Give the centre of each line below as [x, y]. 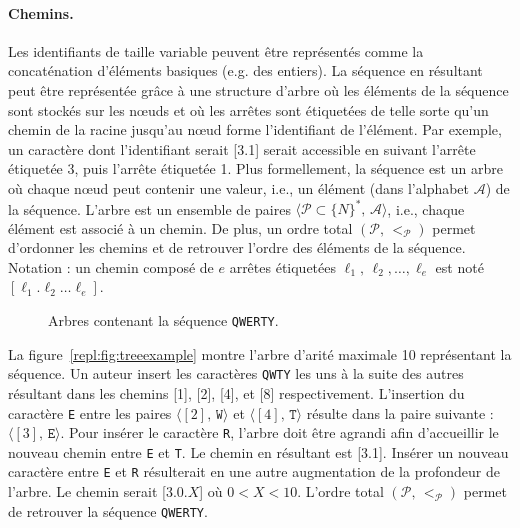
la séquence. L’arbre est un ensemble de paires [149, 208]
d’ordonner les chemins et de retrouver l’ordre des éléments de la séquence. [237, 247]
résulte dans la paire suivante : [400, 412]
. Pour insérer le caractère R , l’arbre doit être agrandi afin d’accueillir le [279, 432]
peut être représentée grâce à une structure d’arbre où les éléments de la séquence [258, 89]
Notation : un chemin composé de [111, 266]
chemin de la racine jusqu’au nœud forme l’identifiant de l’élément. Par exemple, [255, 129]
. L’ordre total [340, 491]
